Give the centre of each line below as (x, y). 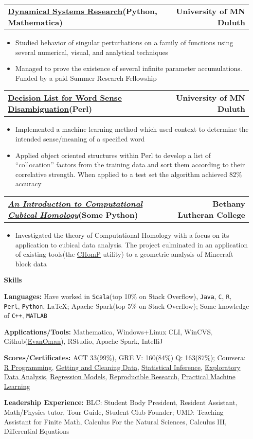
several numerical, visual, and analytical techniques (92, 52)
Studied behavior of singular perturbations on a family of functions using (124, 42)
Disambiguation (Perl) (50, 109)
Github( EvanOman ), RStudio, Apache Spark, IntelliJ (83, 341)
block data (31, 263)
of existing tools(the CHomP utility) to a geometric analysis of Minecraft (124, 254)
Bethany (229, 203)
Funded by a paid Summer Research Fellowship (86, 78)
